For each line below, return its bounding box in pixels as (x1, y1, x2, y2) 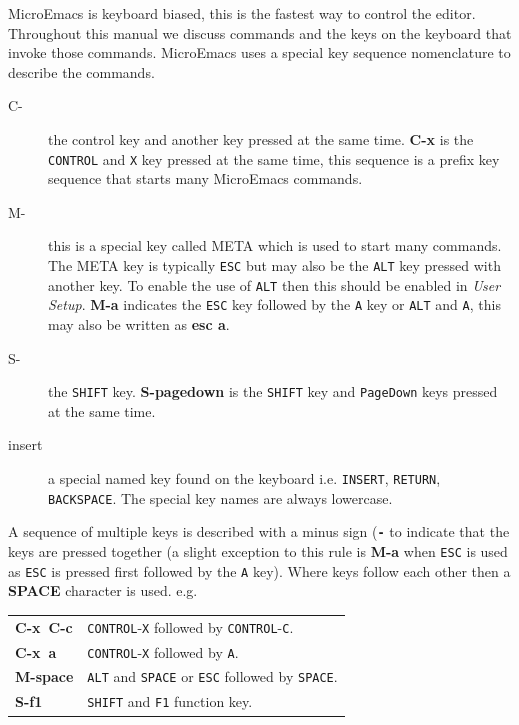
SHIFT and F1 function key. (87, 691, 253, 712)
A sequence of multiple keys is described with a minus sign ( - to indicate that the (8, 521, 510, 542)
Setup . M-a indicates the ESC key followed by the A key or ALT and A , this (48, 294, 501, 315)
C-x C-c (15, 616, 73, 637)
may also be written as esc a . (48, 313, 230, 334)
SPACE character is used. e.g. (8, 580, 198, 601)
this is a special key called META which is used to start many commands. (48, 235, 502, 256)
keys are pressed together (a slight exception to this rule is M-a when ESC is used (8, 540, 508, 561)
